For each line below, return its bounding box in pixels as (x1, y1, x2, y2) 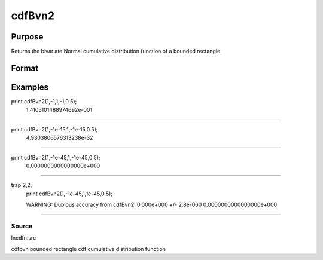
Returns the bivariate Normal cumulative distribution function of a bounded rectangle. (11, 48, 223, 55)
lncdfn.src (11, 234, 36, 241)
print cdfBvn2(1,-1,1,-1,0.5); (11, 97, 77, 105)
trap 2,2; (11, 182, 32, 189)
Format (11, 63, 39, 73)
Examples (11, 82, 49, 92)
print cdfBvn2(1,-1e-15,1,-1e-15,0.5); (11, 126, 98, 133)
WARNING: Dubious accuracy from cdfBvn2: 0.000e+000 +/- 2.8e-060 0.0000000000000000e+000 (26, 201, 278, 209)
